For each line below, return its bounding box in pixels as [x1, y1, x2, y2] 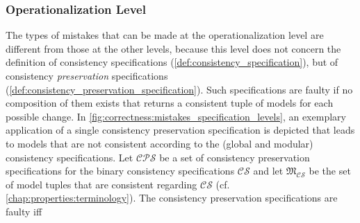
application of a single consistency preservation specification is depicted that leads [6, 123, 355, 137]
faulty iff [6, 204, 42, 218]
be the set [309, 163, 351, 178]
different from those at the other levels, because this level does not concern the [6, 41, 341, 55]
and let [253, 163, 284, 178]
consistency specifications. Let [6, 150, 133, 164]
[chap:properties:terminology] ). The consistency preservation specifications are [6, 190, 338, 205]
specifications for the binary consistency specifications [6, 163, 235, 178]
